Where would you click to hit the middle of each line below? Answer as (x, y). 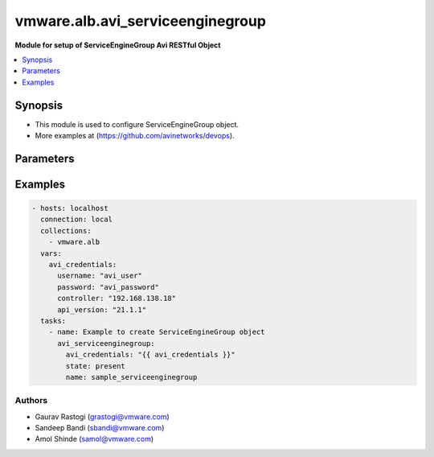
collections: (66, 231)
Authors (31, 401)
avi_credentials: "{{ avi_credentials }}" (151, 355)
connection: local (76, 220)
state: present (96, 366)
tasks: (53, 321)
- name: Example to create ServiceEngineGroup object (157, 332)
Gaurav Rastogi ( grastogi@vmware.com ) (102, 416)
